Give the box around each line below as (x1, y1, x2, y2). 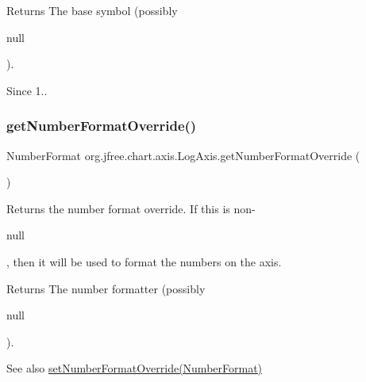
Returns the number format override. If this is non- (6, 200, 256, 216)
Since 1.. (6, 82, 48, 98)
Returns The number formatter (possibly (6, 280, 206, 296)
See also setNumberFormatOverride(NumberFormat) (6, 360, 263, 376)
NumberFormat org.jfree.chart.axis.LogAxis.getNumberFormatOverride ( (6, 147, 360, 163)
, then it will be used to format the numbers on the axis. (6, 253, 282, 269)
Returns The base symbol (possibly (6, 2, 178, 18)
